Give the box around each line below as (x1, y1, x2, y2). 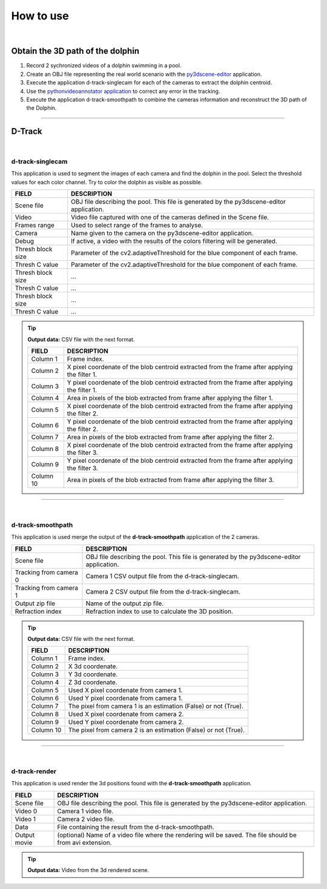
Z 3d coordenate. (68, 678, 117, 686)
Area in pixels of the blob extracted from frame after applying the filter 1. (67, 394, 273, 403)
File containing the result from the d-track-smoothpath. (57, 822, 214, 831)
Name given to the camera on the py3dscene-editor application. (70, 229, 254, 238)
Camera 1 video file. (57, 807, 114, 815)
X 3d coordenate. (68, 662, 118, 671)
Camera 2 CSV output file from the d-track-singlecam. (85, 587, 240, 595)
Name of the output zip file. (85, 599, 164, 608)
